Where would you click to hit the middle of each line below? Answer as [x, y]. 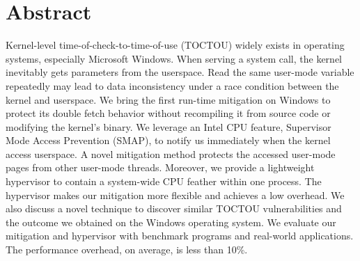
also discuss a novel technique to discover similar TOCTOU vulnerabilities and [174, 208]
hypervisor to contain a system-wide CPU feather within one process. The [164, 181]
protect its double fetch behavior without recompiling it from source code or [168, 113]
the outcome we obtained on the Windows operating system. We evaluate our [171, 222]
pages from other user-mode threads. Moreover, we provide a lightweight [160, 167]
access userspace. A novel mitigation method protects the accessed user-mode [171, 153]
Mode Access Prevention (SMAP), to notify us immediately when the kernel [168, 140]
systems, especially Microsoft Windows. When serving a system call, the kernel [174, 58]
